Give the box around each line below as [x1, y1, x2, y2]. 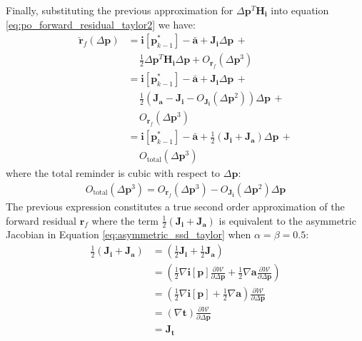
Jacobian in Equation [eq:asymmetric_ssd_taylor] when [6, 227, 251, 242]
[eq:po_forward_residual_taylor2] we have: [6, 16, 196, 31]
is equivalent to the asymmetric [218, 213, 356, 228]
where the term [91, 213, 159, 228]
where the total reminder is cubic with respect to [6, 166, 221, 180]
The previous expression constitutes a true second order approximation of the [6, 199, 345, 214]
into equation [271, 3, 329, 17]
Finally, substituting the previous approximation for [6, 3, 233, 17]
